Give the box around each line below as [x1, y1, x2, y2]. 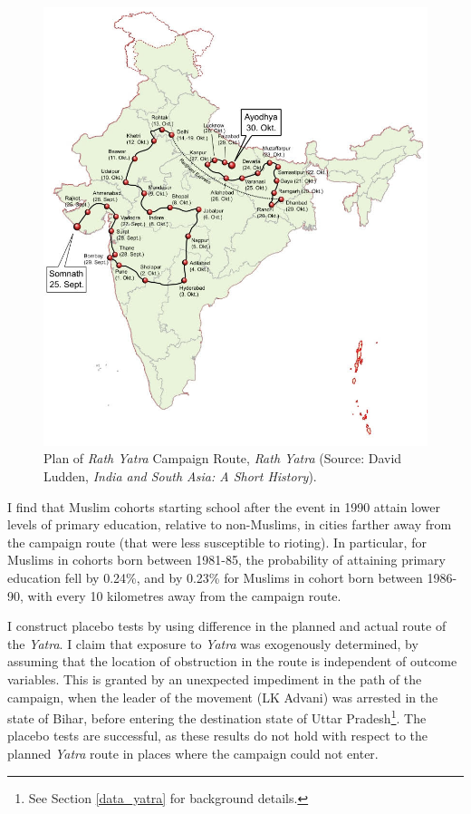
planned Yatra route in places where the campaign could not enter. [7, 744, 379, 763]
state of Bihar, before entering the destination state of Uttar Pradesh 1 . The [7, 706, 427, 727]
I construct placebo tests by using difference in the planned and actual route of [7, 616, 447, 635]
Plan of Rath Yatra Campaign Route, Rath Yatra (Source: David [43, 449, 402, 468]
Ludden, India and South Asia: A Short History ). [43, 467, 317, 486]
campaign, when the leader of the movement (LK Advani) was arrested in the [7, 687, 438, 706]
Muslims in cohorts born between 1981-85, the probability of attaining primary [7, 550, 446, 569]
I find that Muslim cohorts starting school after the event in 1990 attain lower [7, 497, 441, 516]
